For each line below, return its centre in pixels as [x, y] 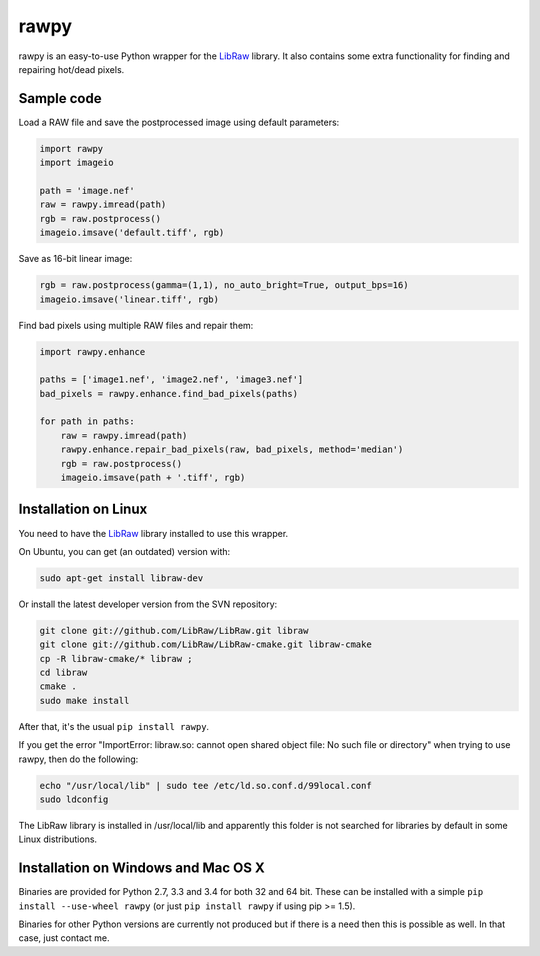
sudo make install [84, 700]
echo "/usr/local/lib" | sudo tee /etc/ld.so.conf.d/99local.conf [205, 785]
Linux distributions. [58, 839]
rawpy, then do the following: [78, 759]
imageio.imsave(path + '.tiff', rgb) [153, 478]
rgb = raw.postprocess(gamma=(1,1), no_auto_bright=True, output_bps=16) [224, 285]
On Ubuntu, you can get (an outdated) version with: [124, 551]
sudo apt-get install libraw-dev [121, 578]
